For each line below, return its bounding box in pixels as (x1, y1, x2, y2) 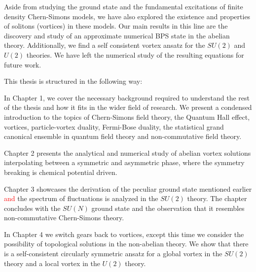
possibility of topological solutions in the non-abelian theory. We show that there (4, 238, 249, 249)
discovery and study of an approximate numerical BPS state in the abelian (4, 30, 230, 40)
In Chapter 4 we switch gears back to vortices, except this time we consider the (4, 229, 244, 239)
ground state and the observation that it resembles (91, 203, 245, 213)
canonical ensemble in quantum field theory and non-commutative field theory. (4, 131, 242, 141)
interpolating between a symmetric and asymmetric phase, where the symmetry (4, 157, 245, 168)
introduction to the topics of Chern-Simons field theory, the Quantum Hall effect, (4, 111, 250, 122)
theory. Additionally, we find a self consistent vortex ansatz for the (4, 40, 205, 50)
